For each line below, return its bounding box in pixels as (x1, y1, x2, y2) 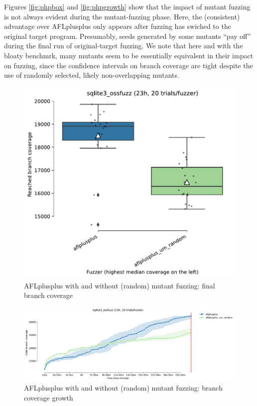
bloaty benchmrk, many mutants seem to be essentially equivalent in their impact (4, 50, 254, 60)
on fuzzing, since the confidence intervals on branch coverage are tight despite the (4, 60, 253, 70)
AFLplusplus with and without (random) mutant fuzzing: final (24, 280, 215, 290)
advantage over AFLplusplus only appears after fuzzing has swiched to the (4, 21, 231, 31)
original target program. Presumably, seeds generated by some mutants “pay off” (4, 30, 251, 41)
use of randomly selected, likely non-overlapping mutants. (4, 70, 179, 80)
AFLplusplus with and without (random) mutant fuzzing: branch (24, 383, 223, 393)
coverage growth (24, 392, 73, 403)
